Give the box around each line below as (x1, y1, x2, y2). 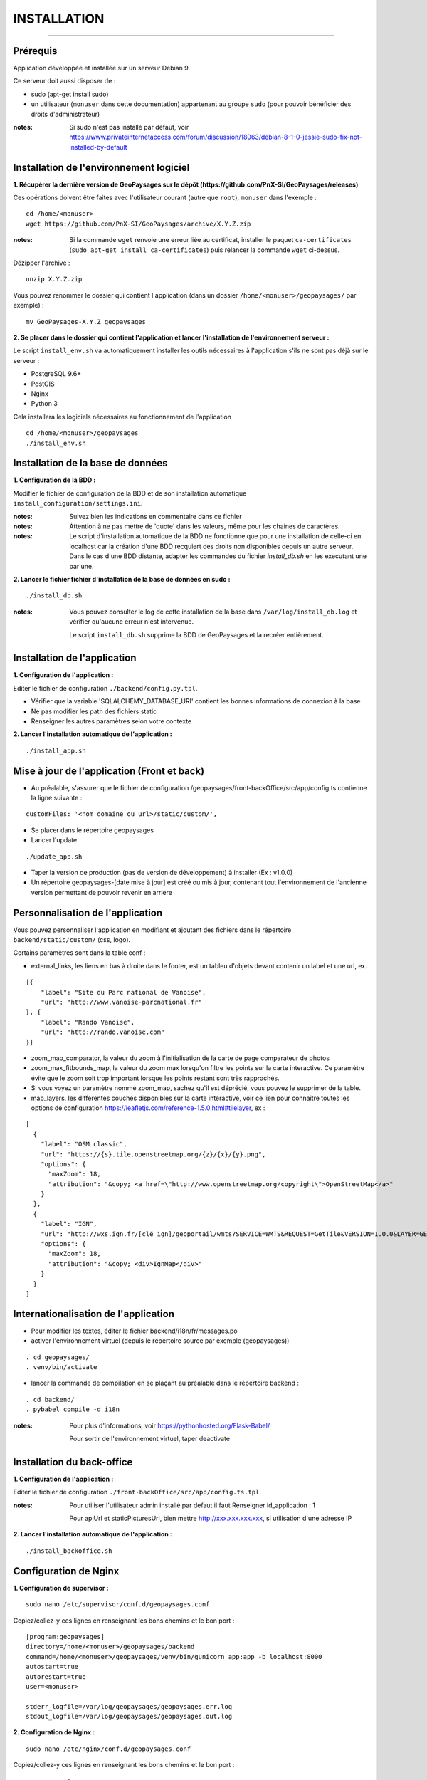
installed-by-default (69, 142, 127, 151)
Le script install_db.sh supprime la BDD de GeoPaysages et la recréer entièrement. (69, 630, 324, 639)
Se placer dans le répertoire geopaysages (31, 826, 154, 834)
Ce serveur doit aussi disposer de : (13, 77, 116, 85)
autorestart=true (26, 1672, 86, 1680)
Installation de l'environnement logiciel (13, 161, 190, 174)
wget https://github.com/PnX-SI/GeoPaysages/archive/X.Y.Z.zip (26, 219, 251, 228)
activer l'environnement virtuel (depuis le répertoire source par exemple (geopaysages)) (31, 1336, 290, 1345)
